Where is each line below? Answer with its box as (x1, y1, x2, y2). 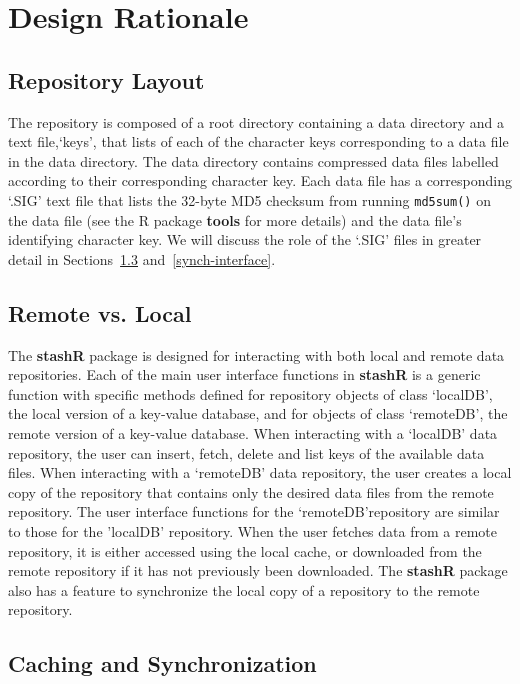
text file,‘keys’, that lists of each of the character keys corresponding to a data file (8, 131, 509, 152)
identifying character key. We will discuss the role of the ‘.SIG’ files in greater (8, 229, 482, 250)
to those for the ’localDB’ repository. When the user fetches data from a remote (8, 520, 497, 541)
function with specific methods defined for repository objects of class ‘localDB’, (8, 383, 493, 404)
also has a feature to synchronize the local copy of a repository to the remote (8, 579, 480, 600)
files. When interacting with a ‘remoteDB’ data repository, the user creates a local (8, 462, 512, 483)
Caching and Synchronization (8, 648, 317, 679)
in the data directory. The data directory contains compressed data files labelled (8, 150, 499, 171)
